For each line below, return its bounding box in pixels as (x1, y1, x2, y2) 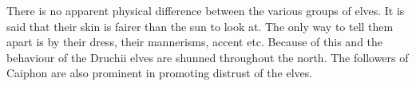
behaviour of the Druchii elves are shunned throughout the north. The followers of (6, 49, 409, 65)
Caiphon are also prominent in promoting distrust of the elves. (6, 64, 313, 81)
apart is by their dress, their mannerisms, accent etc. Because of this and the (6, 33, 383, 50)
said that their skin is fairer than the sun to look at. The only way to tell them (6, 18, 394, 34)
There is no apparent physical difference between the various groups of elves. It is (6, 2, 405, 18)
